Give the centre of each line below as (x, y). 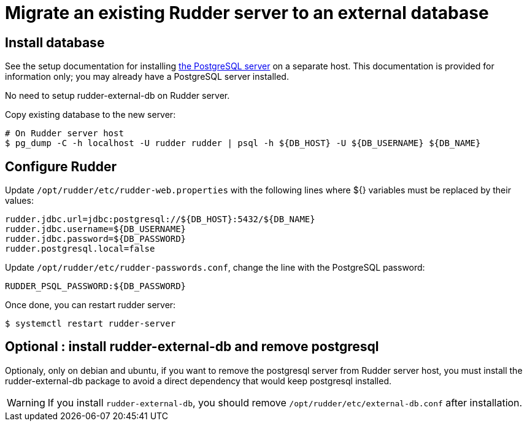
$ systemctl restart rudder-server (90, 324)
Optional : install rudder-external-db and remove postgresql (192, 347)
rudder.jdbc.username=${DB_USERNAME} (96, 229)
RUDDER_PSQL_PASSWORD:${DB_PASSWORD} (96, 286)
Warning (26, 402)
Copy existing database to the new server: (90, 115)
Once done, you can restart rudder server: (90, 305)
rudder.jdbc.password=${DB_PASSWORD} (96, 239)
